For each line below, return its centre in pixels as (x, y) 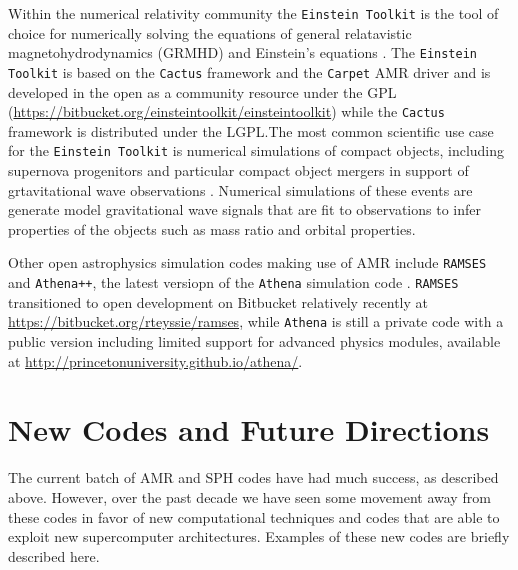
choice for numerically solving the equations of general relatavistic (210, 32)
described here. (54, 555)
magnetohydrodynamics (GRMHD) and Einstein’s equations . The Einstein (243, 52)
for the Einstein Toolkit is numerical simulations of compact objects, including (256, 150)
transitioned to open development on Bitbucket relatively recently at (218, 301)
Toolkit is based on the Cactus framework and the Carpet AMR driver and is (249, 71)
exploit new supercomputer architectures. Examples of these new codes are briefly (259, 536)
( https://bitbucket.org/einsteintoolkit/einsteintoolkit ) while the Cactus (226, 111)
